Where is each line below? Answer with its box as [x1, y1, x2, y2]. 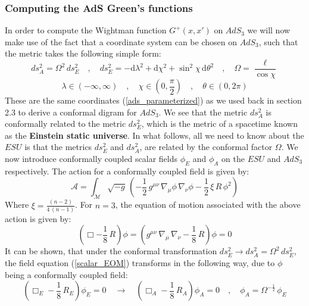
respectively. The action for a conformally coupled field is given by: [5, 164, 249, 177]
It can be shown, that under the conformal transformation [5, 245, 217, 257]
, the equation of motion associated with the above [115, 198, 301, 211]
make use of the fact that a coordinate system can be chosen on [5, 35, 237, 48]
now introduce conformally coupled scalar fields [5, 152, 178, 165]
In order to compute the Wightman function [5, 24, 167, 36]
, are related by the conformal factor [139, 140, 273, 153]
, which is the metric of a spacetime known [141, 117, 298, 130]
